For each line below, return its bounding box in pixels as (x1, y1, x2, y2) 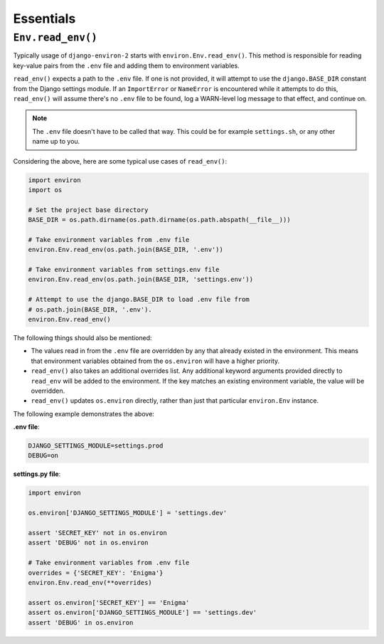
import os (28, 186, 63, 194)
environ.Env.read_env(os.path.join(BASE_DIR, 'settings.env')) (28, 275, 254, 284)
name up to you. (32, 137, 80, 146)
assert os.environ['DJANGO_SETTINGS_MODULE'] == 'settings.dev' (28, 608, 257, 617)
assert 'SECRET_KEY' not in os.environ (28, 529, 167, 537)
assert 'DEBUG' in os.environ (28, 618, 134, 626)
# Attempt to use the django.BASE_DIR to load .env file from (28, 295, 250, 304)
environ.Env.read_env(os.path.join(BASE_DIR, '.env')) (28, 246, 223, 254)
